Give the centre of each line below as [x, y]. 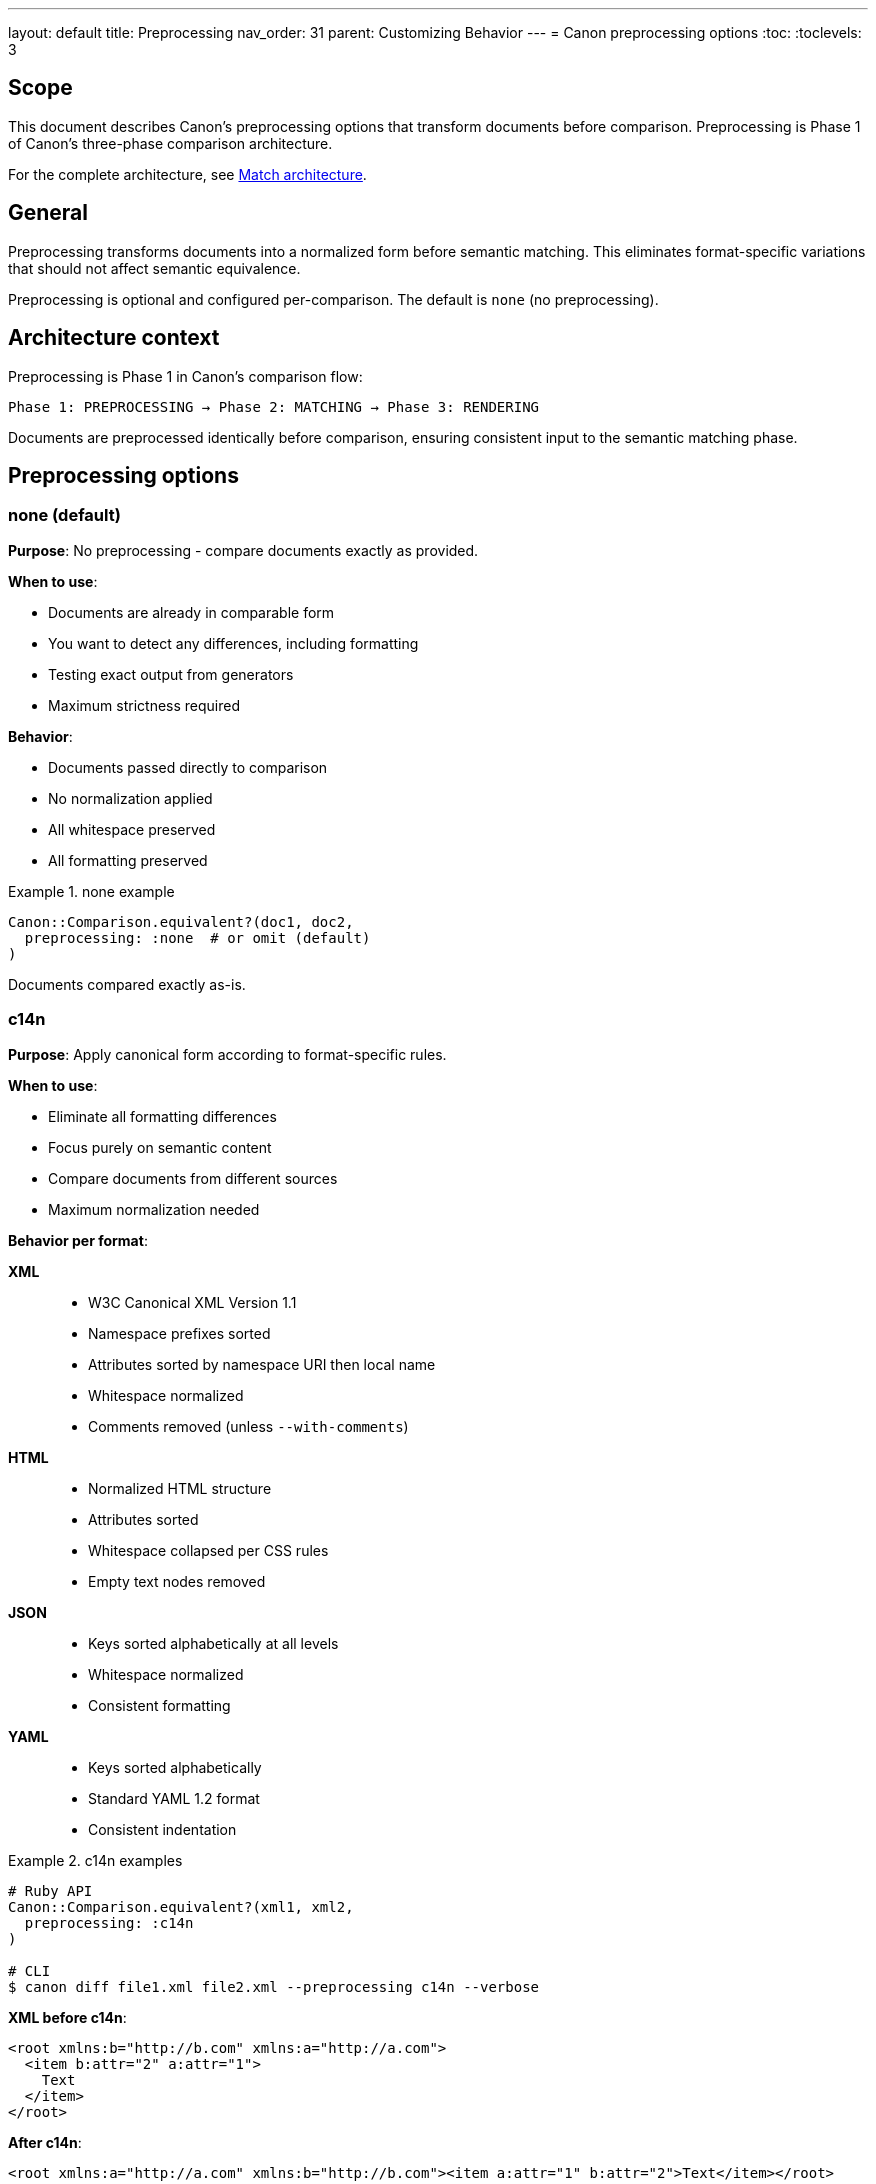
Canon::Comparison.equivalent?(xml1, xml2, [181, 1906]
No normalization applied [130, 798]
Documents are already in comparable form [191, 612]
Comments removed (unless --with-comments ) [248, 1426]
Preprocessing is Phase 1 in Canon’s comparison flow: [185, 376]
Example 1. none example [91, 891]
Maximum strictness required [144, 705]
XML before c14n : [67, 2017]
